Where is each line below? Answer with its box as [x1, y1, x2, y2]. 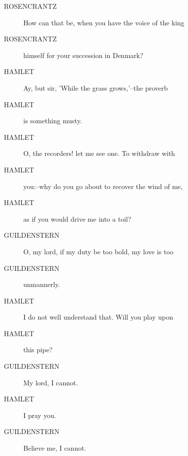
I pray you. [23, 410, 56, 420]
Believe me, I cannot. [23, 443, 86, 453]
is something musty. [23, 115, 82, 126]
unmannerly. [23, 279, 60, 289]
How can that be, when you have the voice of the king [23, 17, 185, 27]
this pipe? [23, 344, 52, 355]
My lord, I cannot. [23, 377, 78, 387]
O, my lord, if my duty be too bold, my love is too [23, 246, 173, 256]
